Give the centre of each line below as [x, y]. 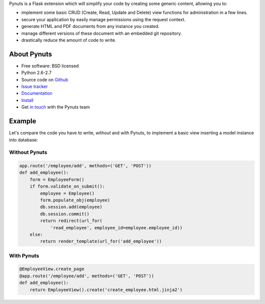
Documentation [37, 93]
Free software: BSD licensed [50, 66]
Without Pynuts [28, 152]
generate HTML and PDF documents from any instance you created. [90, 27]
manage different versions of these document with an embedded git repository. [102, 33]
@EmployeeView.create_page [52, 269]
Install [27, 100]
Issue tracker [35, 86]
